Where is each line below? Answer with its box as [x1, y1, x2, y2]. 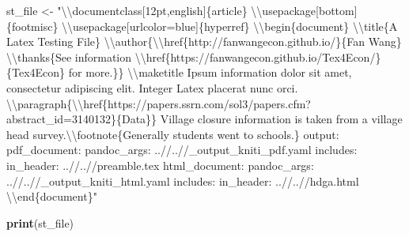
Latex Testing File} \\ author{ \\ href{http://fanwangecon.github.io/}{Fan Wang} [6, 33, 402, 50]
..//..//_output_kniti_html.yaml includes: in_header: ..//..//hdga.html [6, 172, 359, 189]
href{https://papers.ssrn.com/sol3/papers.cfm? [83, 95, 311, 111]
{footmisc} [6, 17, 59, 34]
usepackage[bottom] [262, 2, 358, 18]
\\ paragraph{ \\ [6, 95, 84, 111]
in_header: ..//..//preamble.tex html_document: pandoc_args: [6, 156, 314, 173]
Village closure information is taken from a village [160, 111, 403, 127]
